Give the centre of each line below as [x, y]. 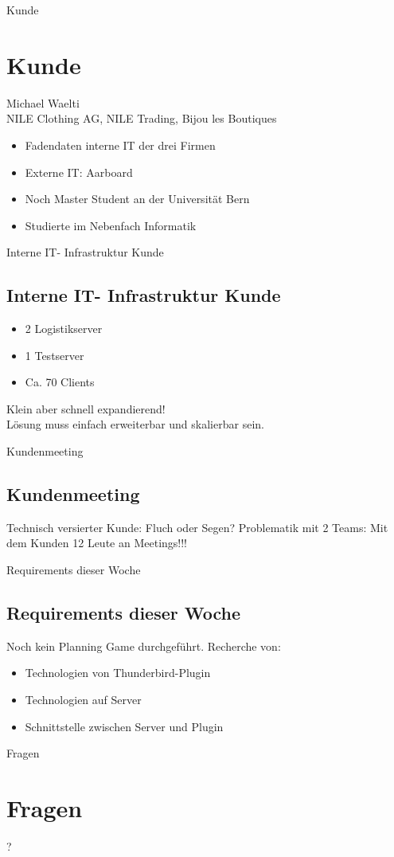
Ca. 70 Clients [60, 382]
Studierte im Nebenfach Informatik [111, 225]
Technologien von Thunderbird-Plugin [118, 673]
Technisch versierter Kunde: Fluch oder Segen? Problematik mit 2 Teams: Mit [197, 527]
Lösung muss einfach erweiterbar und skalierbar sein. [135, 424]
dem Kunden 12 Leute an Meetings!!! [97, 543]
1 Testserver [55, 355]
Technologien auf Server [83, 700]
